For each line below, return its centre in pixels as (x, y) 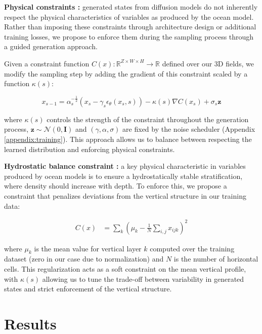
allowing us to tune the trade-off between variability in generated (143, 279)
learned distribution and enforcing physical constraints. (90, 149)
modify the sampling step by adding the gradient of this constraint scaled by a (126, 73)
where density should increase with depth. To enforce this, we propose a (116, 186)
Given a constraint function (47, 63)
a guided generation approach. (51, 46)
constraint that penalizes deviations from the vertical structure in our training (125, 195)
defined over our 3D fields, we (208, 63)
